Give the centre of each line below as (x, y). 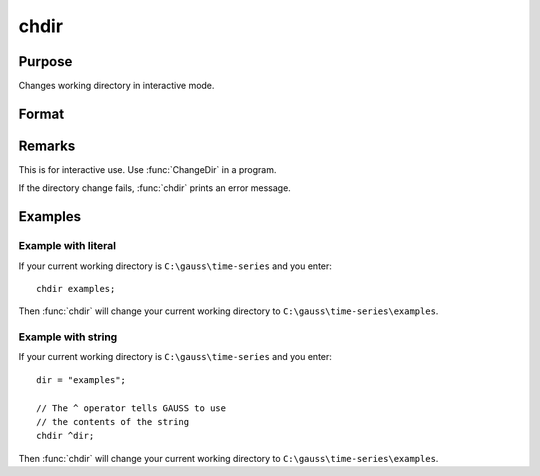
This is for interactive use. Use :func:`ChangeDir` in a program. (147, 169)
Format (41, 113)
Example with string (68, 337)
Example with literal (67, 246)
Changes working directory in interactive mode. (116, 86)
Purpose (45, 61)
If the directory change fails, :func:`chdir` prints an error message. (155, 188)
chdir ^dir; (65, 436)
